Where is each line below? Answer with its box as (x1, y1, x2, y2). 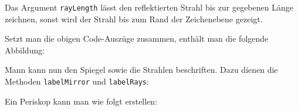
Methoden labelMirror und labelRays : (5, 75, 149, 88)
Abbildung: (5, 43, 45, 56)
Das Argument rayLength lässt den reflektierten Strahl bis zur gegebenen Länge (5, 1, 293, 13)
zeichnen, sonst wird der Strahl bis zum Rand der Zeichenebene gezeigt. (5, 12, 263, 25)
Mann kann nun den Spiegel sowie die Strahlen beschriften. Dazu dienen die (5, 63, 278, 76)
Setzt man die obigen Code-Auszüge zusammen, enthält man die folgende (5, 32, 269, 45)
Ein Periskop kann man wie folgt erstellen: (5, 95, 158, 107)
